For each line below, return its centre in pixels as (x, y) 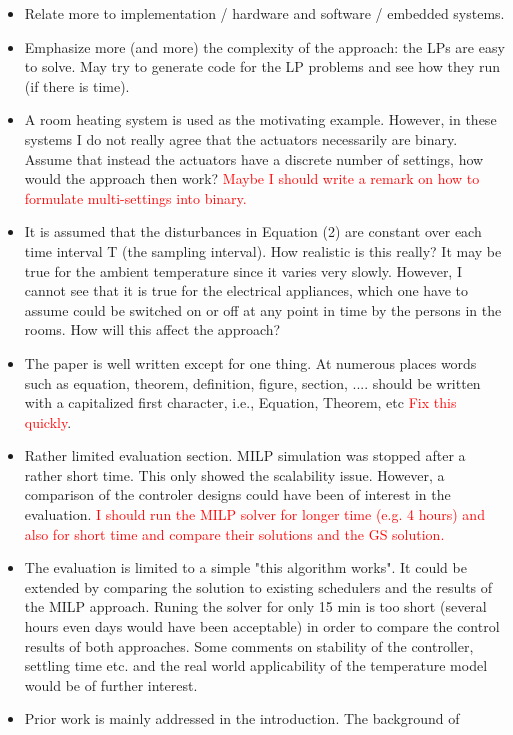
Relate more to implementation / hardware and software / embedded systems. (264, 13)
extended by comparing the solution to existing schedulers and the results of (258, 586)
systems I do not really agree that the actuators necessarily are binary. (241, 138)
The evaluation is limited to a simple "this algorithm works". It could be (245, 567)
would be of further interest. (111, 684)
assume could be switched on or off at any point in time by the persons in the (263, 309)
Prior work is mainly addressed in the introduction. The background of (242, 718)
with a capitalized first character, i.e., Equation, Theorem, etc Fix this (240, 402)
